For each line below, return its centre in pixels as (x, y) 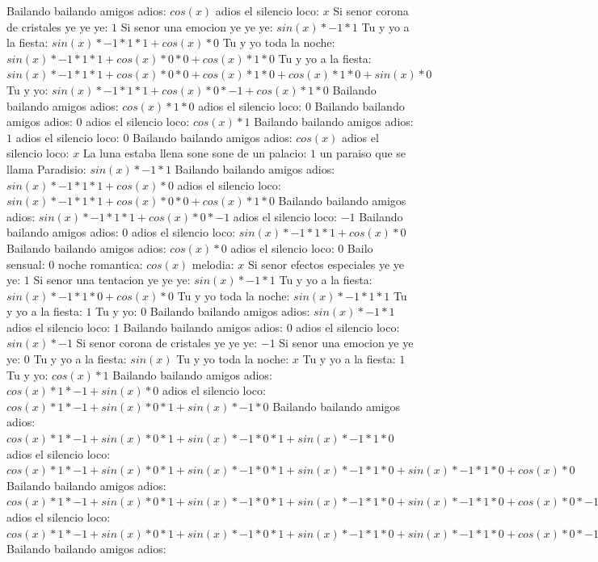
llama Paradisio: (46, 168)
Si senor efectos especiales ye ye (326, 264)
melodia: (213, 264)
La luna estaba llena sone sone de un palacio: (195, 153)
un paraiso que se (363, 153)
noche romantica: (100, 264)
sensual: (26, 264)
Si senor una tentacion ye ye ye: (112, 280)
